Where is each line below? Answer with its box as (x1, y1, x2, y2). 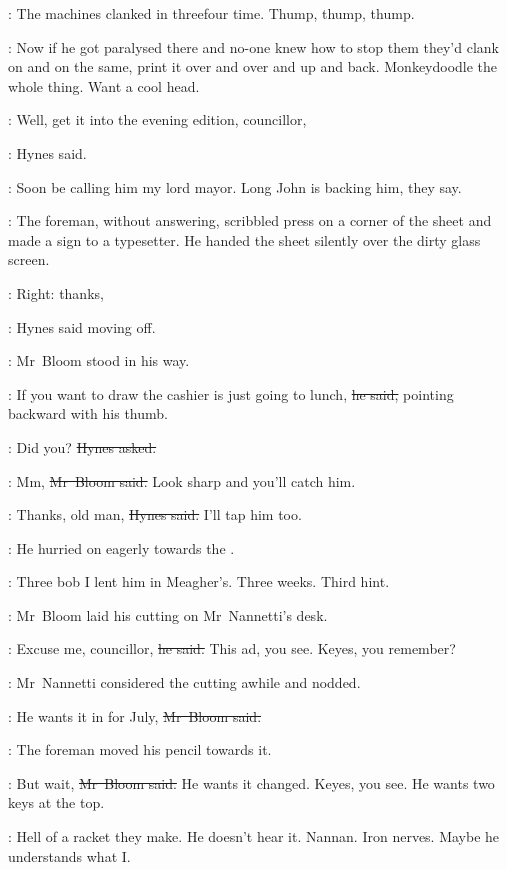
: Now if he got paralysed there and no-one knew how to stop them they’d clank (8, 36, 499, 57)
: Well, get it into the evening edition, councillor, (8, 109, 307, 130)
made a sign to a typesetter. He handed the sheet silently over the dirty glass (8, 229, 481, 250)
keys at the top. (8, 792, 105, 813)
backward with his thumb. (8, 403, 168, 424)
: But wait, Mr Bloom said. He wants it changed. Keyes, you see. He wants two (8, 772, 495, 793)
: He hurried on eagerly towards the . (8, 537, 235, 558)
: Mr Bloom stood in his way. (8, 350, 190, 371)
